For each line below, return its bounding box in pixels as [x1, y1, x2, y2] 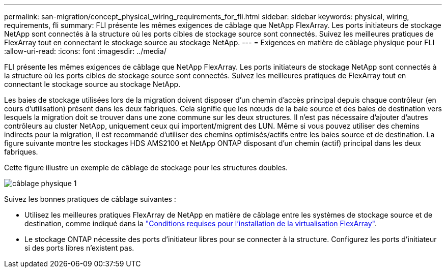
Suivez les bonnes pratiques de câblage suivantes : [4, 195, 176, 203]
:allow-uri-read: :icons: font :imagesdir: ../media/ [4, 47, 166, 55]
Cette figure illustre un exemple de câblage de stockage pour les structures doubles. [4, 163, 288, 172]
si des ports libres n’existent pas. [24, 244, 134, 252]
